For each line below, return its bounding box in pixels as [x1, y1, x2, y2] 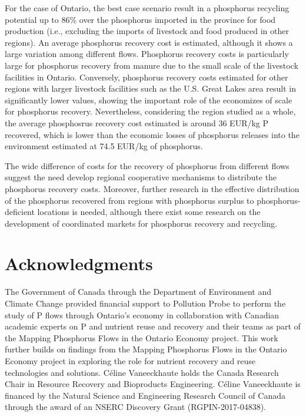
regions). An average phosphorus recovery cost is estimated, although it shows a [5, 36, 293, 48]
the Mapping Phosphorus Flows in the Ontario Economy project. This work [5, 331, 278, 344]
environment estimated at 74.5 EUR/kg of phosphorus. [5, 140, 203, 152]
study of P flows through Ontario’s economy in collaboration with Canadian [5, 308, 280, 321]
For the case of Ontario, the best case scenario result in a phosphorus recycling [5, 2, 290, 14]
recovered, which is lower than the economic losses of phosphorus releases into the [5, 128, 300, 140]
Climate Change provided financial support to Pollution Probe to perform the [5, 297, 286, 309]
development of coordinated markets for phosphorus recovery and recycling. [5, 217, 277, 229]
